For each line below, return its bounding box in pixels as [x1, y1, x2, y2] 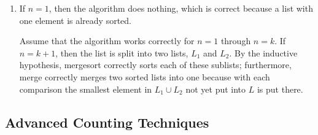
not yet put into [185, 82, 246, 95]
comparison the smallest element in [19, 82, 152, 95]
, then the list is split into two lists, [55, 46, 188, 59]
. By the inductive [229, 46, 298, 59]
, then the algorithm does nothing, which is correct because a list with [48, 2, 313, 14]
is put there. [257, 82, 303, 95]
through [220, 34, 251, 47]
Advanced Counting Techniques [5, 112, 209, 131]
